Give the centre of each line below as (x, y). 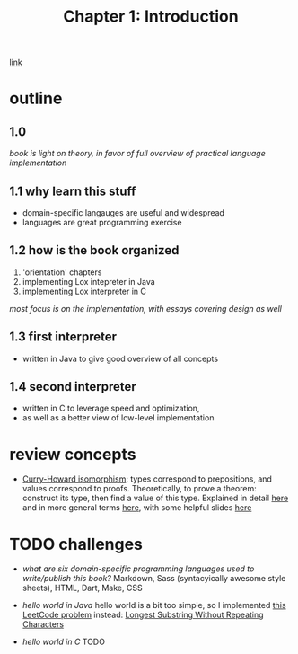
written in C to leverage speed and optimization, (111, 408)
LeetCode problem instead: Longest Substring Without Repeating (143, 615)
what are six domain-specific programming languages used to (138, 569)
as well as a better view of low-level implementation (118, 418)
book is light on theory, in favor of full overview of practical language (138, 154)
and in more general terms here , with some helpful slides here (137, 508)
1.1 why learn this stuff (73, 191)
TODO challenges (76, 544)
